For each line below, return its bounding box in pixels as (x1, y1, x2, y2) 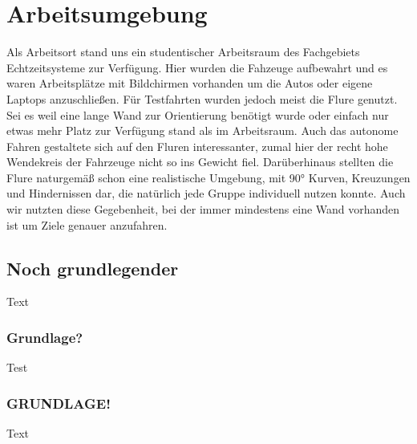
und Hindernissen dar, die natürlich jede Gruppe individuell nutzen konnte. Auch (6, 185, 406, 202)
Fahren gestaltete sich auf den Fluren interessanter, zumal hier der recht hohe (6, 137, 388, 154)
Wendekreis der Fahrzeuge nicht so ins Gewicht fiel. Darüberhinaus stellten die (6, 153, 394, 170)
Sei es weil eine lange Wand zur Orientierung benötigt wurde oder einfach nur (6, 106, 389, 123)
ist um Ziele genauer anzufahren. (6, 216, 168, 233)
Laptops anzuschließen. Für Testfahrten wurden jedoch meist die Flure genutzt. (6, 90, 398, 107)
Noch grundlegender (6, 255, 179, 280)
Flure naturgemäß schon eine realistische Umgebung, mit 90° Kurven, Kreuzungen (6, 169, 411, 185)
